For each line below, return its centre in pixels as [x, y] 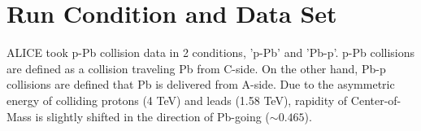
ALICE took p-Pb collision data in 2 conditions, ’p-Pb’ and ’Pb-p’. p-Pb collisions [211, 52]
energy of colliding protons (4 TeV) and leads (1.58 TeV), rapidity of [177, 100]
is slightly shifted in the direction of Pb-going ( [152, 116]
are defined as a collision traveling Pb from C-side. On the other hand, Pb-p [196, 68]
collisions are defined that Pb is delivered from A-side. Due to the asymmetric [201, 84]
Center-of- [376, 100]
